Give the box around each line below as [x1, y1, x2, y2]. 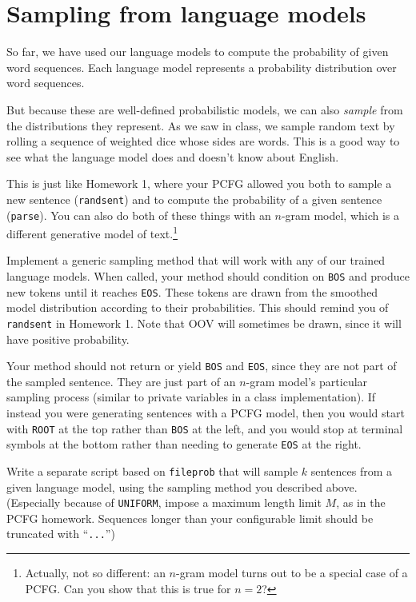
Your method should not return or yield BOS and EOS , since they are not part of [6, 357, 397, 374]
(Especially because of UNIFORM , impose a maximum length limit [6, 494, 322, 511]
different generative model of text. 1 [6, 223, 178, 241]
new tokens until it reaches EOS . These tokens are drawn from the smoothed [6, 283, 378, 300]
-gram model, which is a [281, 206, 400, 223]
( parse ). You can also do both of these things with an [6, 206, 271, 223]
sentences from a [310, 462, 393, 479]
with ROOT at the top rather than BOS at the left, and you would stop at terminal [6, 420, 403, 437]
